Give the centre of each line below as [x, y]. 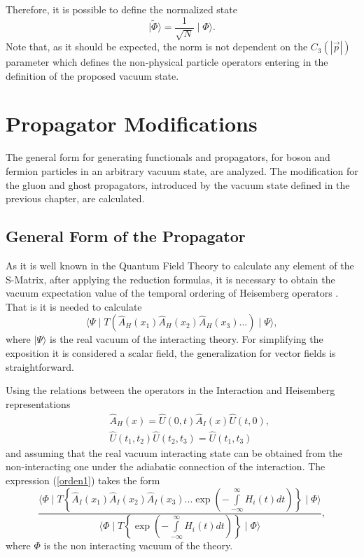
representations [38, 403]
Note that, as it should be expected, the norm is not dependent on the [157, 47]
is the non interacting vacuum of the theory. [138, 545]
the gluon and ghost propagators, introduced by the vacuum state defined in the [178, 184]
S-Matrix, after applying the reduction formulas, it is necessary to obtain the [170, 279]
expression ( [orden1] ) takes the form [83, 480]
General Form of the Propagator [126, 236]
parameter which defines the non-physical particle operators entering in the [167, 62]
